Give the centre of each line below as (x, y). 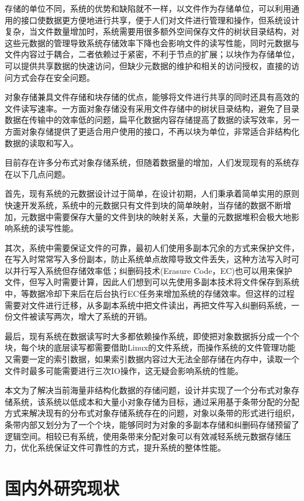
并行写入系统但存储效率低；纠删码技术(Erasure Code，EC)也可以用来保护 (152, 270)
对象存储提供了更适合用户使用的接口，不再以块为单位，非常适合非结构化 (160, 131)
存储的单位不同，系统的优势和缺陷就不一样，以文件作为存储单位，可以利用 (148, 8)
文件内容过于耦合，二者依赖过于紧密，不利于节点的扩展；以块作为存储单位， (152, 54)
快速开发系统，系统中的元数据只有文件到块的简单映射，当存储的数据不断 (144, 205)
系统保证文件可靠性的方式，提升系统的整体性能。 (131, 447)
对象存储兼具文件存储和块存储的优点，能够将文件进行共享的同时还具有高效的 (152, 97)
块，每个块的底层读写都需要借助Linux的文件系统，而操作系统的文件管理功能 (150, 347)
